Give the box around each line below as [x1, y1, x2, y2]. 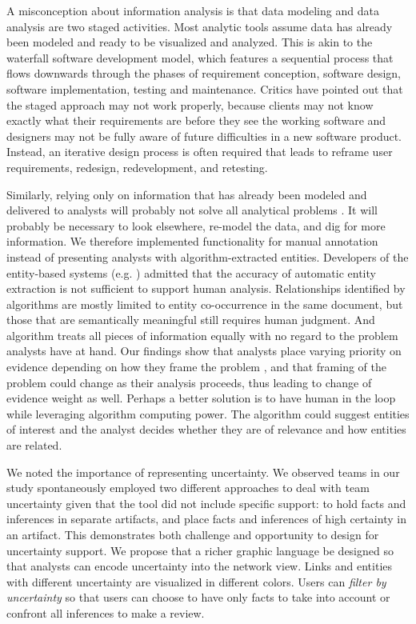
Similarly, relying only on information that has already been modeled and [6, 186, 367, 202]
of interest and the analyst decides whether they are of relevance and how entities [6, 421, 406, 438]
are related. [6, 437, 62, 454]
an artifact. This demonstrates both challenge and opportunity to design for [6, 526, 379, 542]
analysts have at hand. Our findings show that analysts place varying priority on [6, 342, 402, 359]
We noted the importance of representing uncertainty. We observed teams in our [6, 463, 400, 480]
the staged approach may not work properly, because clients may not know [6, 96, 374, 113]
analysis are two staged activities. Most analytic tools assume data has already [6, 18, 393, 34]
